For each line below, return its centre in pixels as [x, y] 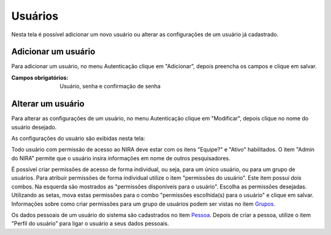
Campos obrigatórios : [40, 77]
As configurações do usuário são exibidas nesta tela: [78, 138]
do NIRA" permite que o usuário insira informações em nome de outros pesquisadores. [121, 158]
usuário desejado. [34, 127]
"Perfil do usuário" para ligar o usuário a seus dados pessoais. [90, 223]
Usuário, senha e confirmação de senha [110, 87]
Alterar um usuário [48, 104]
